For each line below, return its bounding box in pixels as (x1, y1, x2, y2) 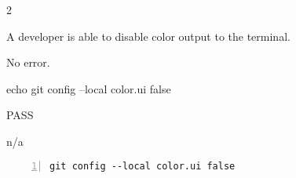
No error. (6, 54, 50, 71)
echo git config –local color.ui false (6, 80, 171, 96)
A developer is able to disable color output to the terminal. (6, 27, 291, 44)
